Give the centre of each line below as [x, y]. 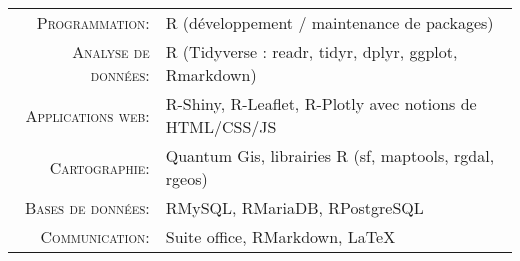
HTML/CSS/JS [221, 126]
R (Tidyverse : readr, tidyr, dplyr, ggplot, [311, 51]
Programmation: [93, 22]
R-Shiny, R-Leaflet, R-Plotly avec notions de [321, 103]
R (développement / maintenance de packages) [329, 22]
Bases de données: [87, 207]
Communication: [95, 236]
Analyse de [111, 51]
